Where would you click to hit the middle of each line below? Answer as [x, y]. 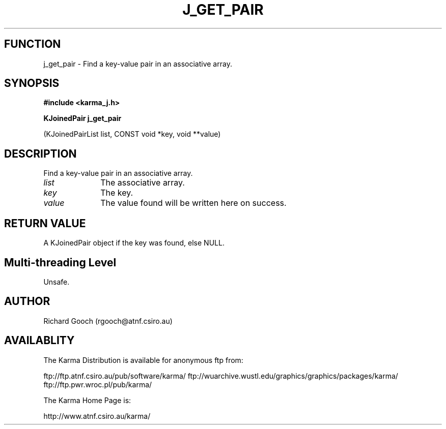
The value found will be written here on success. [193, 203]
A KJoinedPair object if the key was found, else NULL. [134, 243]
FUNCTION [33, 44]
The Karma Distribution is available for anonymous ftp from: [143, 360]
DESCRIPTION [40, 154]
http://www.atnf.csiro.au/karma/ [97, 416]
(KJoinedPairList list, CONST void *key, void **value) [132, 134]
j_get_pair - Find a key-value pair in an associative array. [138, 64]
